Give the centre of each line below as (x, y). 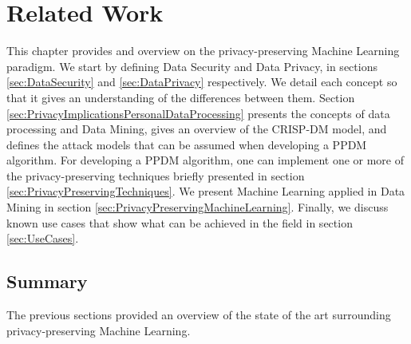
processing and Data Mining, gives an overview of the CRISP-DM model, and (197, 129)
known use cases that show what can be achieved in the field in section (180, 222)
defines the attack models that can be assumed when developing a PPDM (187, 144)
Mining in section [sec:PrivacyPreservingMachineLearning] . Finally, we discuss (198, 207)
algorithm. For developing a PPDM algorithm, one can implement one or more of (205, 160)
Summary (47, 281)
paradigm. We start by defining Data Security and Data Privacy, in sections (192, 66)
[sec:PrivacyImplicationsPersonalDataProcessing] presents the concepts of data (198, 113)
